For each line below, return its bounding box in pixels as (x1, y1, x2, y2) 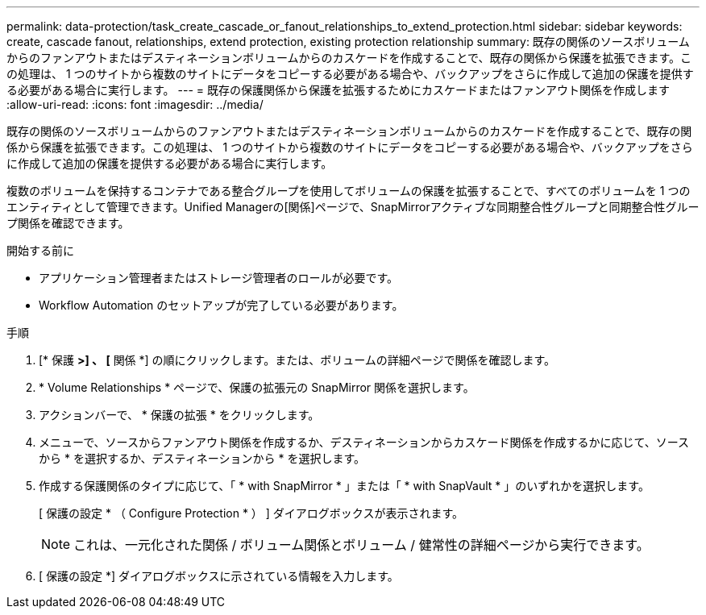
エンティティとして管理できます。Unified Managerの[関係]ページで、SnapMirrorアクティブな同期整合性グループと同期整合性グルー (6, 200, 700, 214)
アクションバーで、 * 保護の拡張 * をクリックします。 (39, 408, 320, 422)
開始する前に (6, 243, 74, 257)
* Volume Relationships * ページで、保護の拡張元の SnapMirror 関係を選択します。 (39, 380, 475, 394)
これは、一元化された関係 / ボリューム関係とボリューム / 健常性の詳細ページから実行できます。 (73, 537, 650, 553)
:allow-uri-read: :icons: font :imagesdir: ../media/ (6, 98, 264, 111)
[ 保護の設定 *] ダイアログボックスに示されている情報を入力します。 (39, 569, 399, 583)
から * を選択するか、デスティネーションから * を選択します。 (39, 451, 365, 465)
